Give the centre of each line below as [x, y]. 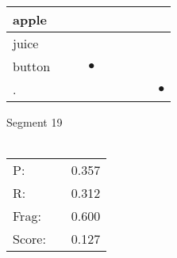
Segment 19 [35, 122]
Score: [29, 239]
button [32, 66]
